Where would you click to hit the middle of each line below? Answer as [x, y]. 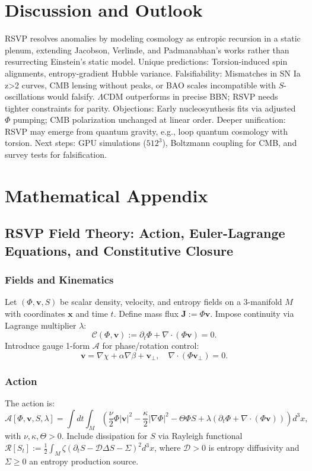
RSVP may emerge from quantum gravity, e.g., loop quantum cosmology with [146, 131]
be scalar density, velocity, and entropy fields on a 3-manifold [171, 302]
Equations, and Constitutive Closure [119, 250]
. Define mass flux [146, 314]
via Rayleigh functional [200, 436]
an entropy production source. [84, 461]
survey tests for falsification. [56, 155]
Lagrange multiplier [41, 325]
